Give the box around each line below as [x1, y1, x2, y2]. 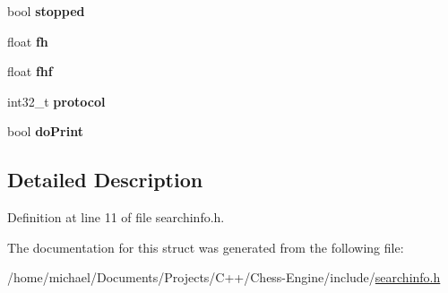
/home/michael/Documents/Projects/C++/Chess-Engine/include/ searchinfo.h [7, 268, 441, 287]
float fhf [7, 62, 53, 81]
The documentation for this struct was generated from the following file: [7, 237, 404, 256]
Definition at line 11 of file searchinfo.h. [7, 208, 225, 227]
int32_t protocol [7, 91, 106, 110]
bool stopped [7, 2, 85, 20]
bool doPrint [7, 122, 83, 141]
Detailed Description [7, 166, 203, 194]
